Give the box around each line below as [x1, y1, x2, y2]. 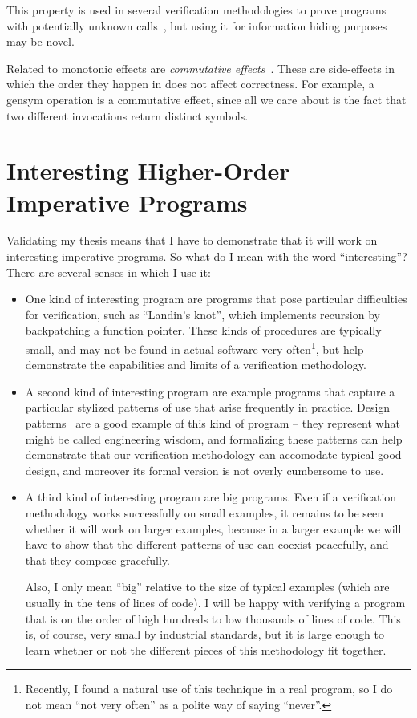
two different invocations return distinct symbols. [6, 107, 249, 124]
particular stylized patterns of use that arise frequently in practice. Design [25, 399, 391, 416]
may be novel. [6, 33, 75, 50]
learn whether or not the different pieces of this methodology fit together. [25, 641, 387, 658]
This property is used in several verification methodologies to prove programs [6, 2, 387, 18]
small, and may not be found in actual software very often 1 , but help [25, 339, 364, 357]
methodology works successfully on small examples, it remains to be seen [25, 505, 384, 521]
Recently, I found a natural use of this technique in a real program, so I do [25, 680, 393, 697]
